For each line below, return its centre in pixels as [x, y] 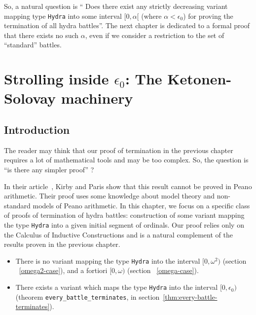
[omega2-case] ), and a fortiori [63, 270]
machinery [97, 98]
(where [151, 16]
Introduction [37, 129]
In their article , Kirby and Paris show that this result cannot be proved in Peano [128, 186]
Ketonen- [200, 79]
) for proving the [208, 16]
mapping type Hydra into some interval [63, 16]
